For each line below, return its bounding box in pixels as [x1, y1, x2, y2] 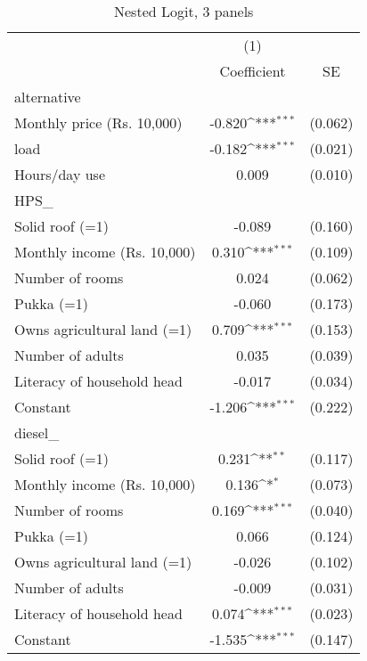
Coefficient [219, 61, 286, 81]
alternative [14, 86, 81, 107]
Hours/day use [14, 164, 106, 184]
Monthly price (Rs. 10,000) [14, 112, 183, 133]
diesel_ [14, 422, 60, 443]
